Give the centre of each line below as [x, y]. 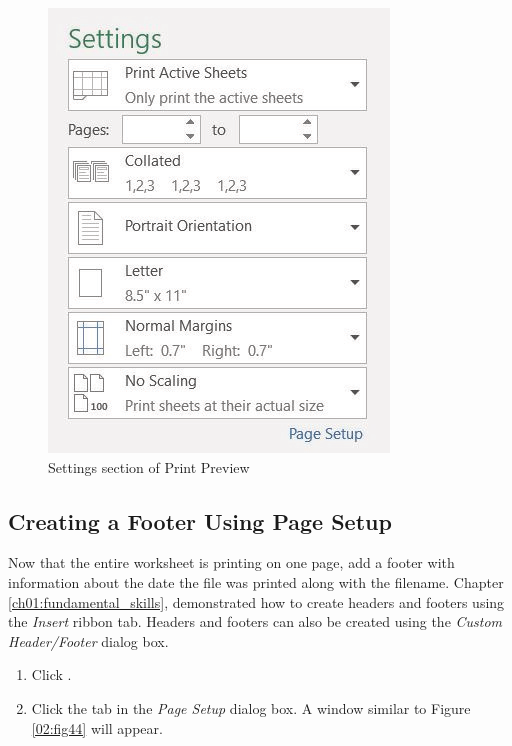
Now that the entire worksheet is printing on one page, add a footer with [231, 562]
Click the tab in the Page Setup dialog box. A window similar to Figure [251, 707]
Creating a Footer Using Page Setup [200, 520]
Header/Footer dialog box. [88, 640]
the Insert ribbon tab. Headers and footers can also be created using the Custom [255, 621]
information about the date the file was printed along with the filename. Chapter [256, 581]
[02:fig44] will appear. [97, 727]
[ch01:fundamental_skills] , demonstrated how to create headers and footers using [256, 601]
